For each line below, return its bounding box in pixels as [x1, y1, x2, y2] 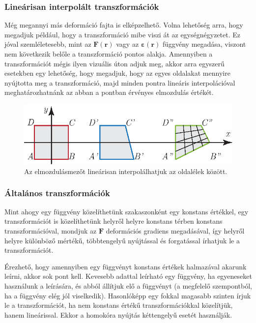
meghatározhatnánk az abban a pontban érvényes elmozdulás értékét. [4, 87, 214, 97]
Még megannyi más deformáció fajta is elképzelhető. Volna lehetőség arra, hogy [4, 20, 243, 30]
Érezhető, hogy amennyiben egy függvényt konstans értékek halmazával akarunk [4, 261, 247, 271]
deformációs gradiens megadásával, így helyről [106, 225, 245, 235]
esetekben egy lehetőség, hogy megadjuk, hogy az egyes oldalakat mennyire [4, 68, 230, 78]
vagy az [116, 39, 139, 49]
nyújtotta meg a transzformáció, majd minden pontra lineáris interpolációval [4, 77, 235, 88]
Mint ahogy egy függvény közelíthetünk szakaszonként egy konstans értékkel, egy [4, 206, 249, 216]
